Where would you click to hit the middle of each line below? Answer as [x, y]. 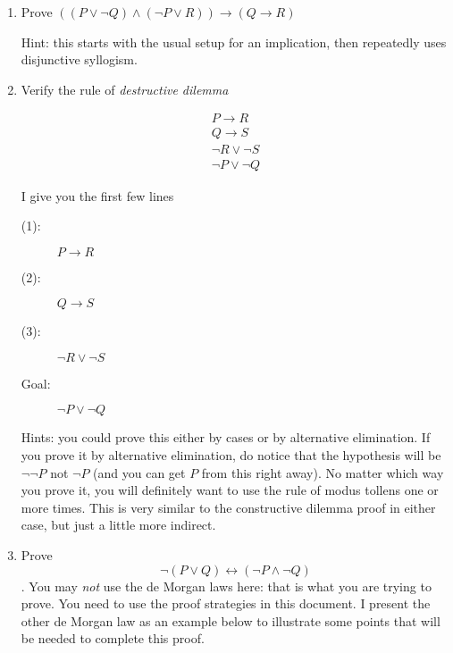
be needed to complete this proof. [113, 638]
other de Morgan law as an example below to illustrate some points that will [231, 620]
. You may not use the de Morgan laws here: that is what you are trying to [226, 586]
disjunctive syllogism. [79, 59]
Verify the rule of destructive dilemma [125, 89]
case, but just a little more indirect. [118, 525]
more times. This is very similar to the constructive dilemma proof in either [228, 507]
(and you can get [139, 472]
